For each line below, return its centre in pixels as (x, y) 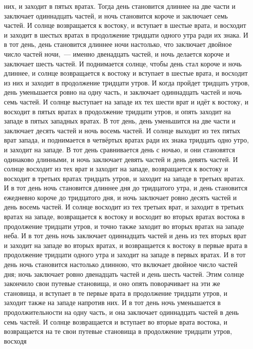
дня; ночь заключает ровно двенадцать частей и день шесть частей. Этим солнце (124, 274)
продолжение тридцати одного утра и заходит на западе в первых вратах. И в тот (125, 255)
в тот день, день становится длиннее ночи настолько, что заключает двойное (118, 44)
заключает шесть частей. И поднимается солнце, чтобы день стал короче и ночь (123, 63)
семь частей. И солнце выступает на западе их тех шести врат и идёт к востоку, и (126, 101)
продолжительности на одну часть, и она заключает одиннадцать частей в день (121, 312)
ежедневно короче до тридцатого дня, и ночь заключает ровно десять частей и (120, 197)
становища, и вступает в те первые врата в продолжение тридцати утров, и (116, 293)
